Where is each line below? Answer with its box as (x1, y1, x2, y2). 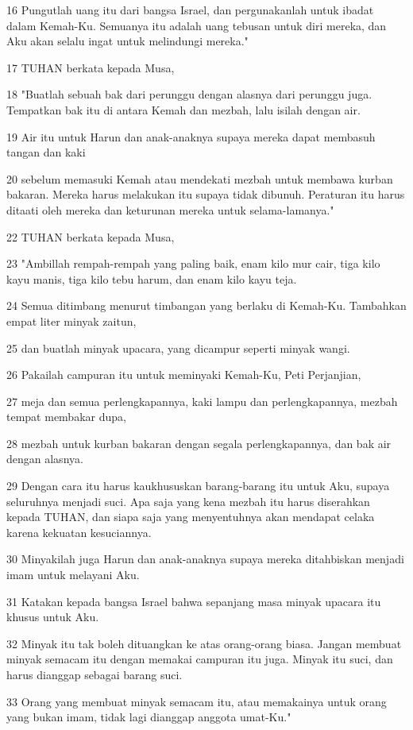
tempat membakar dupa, (6, 408, 126, 425)
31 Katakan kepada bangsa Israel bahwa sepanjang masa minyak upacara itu (6, 593, 381, 609)
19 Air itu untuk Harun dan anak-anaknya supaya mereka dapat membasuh (6, 128, 376, 145)
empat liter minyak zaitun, (6, 312, 137, 329)
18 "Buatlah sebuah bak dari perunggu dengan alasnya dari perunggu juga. (6, 86, 372, 102)
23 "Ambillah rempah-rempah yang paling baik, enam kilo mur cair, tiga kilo (6, 255, 380, 272)
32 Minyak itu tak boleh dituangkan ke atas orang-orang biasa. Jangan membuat (6, 635, 402, 651)
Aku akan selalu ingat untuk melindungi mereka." (6, 33, 249, 49)
